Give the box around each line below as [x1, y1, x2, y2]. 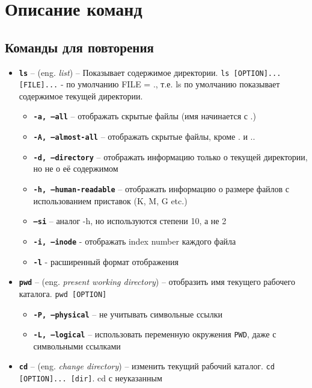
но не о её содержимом [33, 162, 118, 175]
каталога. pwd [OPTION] [19, 287, 107, 299]
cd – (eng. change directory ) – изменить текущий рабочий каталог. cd [19, 360, 275, 372]
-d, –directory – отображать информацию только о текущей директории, [33, 150, 308, 163]
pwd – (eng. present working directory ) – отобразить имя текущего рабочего [19, 275, 295, 288]
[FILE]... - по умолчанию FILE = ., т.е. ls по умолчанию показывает [19, 78, 280, 90]
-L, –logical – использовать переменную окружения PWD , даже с [33, 328, 277, 340]
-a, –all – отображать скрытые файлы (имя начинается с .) [33, 110, 256, 122]
